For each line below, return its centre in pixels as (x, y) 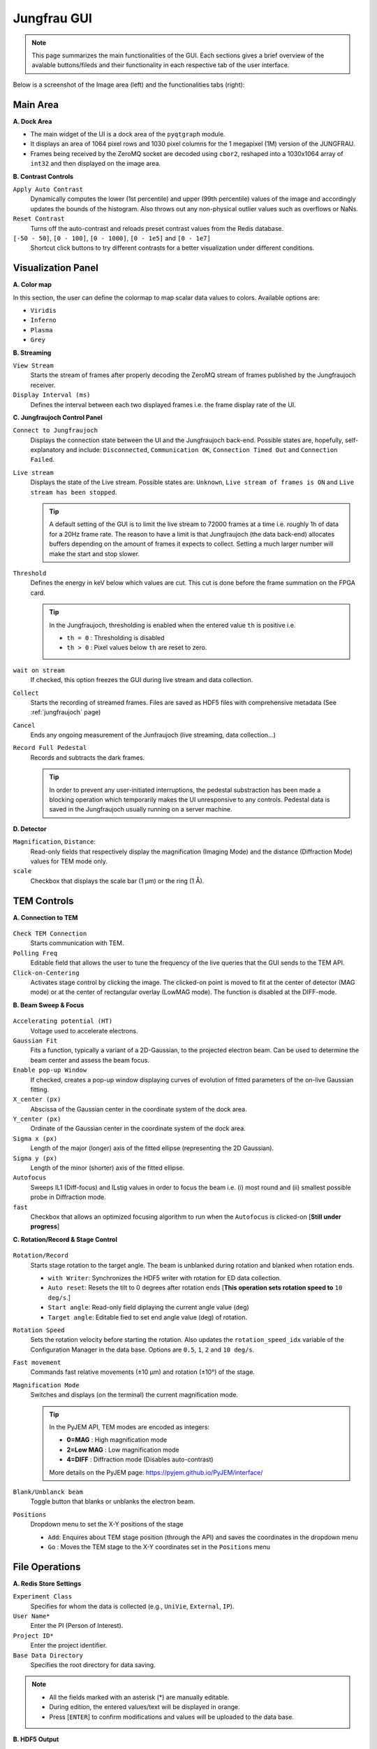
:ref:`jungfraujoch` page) (66, 712)
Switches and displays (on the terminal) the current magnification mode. (134, 1395)
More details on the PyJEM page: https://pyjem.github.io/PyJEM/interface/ (156, 1472)
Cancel (24, 725)
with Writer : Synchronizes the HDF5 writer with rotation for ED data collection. (165, 1277)
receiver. (43, 385)
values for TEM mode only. (69, 861)
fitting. (40, 1089)
